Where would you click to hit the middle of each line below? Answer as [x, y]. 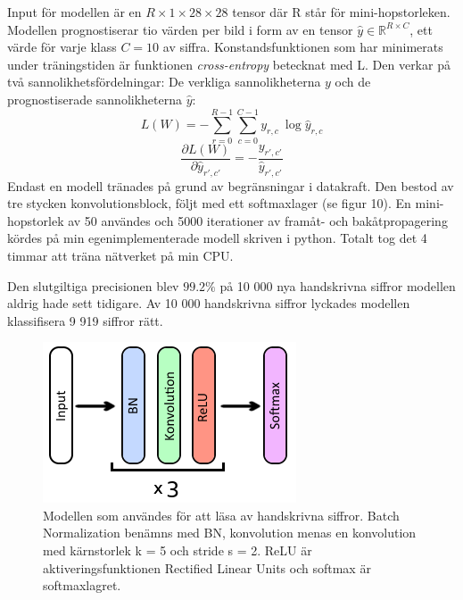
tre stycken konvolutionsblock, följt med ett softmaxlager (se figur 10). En [209, 203]
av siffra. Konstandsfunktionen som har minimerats [303, 47]
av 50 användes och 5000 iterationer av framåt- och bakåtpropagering [258, 220]
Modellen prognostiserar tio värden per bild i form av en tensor [180, 29]
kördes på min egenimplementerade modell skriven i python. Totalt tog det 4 [217, 238]
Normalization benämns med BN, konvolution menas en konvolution [230, 533]
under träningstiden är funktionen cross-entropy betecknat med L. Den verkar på [229, 64]
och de [353, 82]
